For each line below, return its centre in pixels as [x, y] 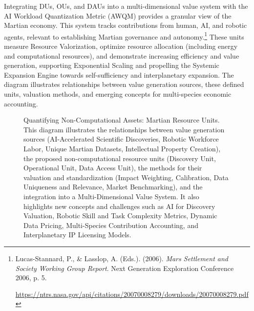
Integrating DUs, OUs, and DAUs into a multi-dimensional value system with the [126, 6]
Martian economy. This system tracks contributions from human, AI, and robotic [126, 25]
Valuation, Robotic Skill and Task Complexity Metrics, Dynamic [120, 216]
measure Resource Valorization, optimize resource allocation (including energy [121, 46]
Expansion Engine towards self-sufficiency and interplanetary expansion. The [119, 74]
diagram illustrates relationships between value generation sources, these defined [124, 84]
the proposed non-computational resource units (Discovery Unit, [120, 158]
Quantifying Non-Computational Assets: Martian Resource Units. [122, 120]
